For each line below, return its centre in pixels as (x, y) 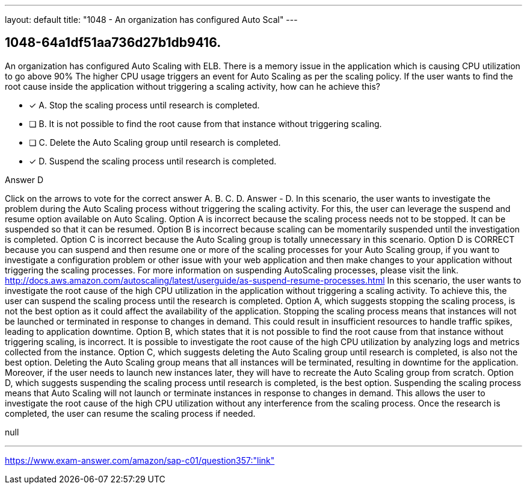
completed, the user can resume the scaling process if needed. (130, 413)
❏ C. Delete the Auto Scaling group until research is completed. (155, 142)
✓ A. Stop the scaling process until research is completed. (144, 105)
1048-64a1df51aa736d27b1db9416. (113, 43)
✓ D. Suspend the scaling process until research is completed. (153, 161)
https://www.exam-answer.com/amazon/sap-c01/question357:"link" (140, 460)
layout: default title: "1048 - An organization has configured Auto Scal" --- (151, 20)
